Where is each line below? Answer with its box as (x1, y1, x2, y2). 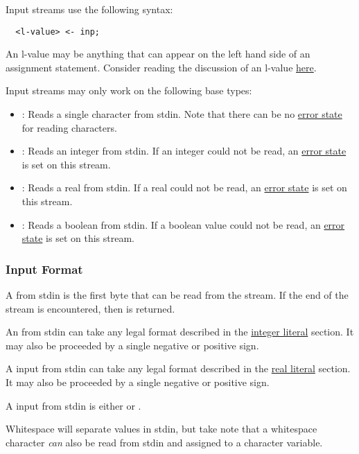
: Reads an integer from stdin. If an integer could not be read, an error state (21, 143, 347, 158)
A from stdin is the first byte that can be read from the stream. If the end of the (6, 288, 349, 302)
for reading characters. (21, 120, 117, 134)
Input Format (6, 260, 83, 277)
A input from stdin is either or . (6, 398, 141, 412)
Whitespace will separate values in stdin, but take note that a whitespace (6, 421, 317, 436)
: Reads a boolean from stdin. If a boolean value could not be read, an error (21, 217, 345, 232)
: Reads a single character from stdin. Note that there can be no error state (21, 107, 342, 121)
